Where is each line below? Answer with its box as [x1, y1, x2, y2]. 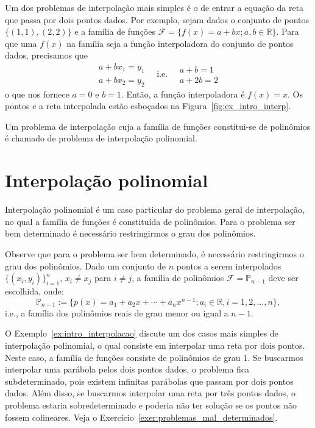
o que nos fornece [5, 87, 69, 100]
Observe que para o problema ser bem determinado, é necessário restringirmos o [5, 247, 304, 260]
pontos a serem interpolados [176, 259, 281, 272]
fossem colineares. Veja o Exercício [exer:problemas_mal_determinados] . [5, 410, 278, 423]
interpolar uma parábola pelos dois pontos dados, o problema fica [5, 363, 250, 376]
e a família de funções [74, 25, 155, 38]
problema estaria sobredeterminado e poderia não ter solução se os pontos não [5, 398, 297, 411]
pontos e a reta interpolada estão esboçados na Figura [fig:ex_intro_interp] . [5, 99, 291, 112]
